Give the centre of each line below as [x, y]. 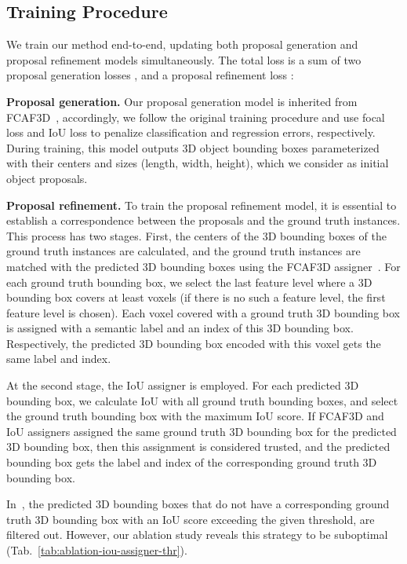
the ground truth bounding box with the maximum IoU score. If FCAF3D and [195, 416]
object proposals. [47, 178]
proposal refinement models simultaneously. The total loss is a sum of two [184, 59]
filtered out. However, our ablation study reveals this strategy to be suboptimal [197, 535]
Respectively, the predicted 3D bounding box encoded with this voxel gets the [194, 343]
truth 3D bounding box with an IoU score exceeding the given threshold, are [191, 519]
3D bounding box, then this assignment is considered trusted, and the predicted [198, 447]
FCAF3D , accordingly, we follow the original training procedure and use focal [196, 117]
